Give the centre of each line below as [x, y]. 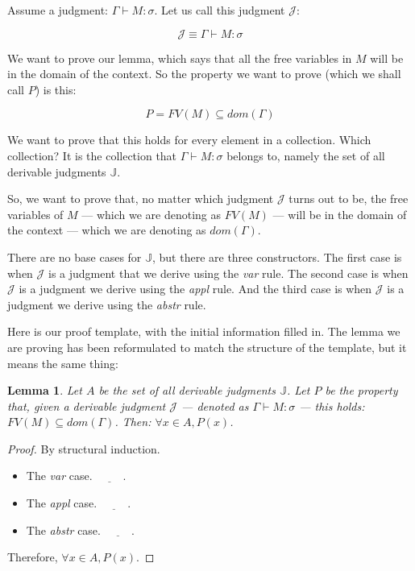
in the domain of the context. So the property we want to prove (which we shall [204, 74]
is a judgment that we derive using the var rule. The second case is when [228, 273]
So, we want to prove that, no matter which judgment [141, 199]
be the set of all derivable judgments [187, 390]
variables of [35, 214]
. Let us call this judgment [220, 10]
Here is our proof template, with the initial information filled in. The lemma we [204, 331]
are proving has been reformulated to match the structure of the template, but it [207, 347]
